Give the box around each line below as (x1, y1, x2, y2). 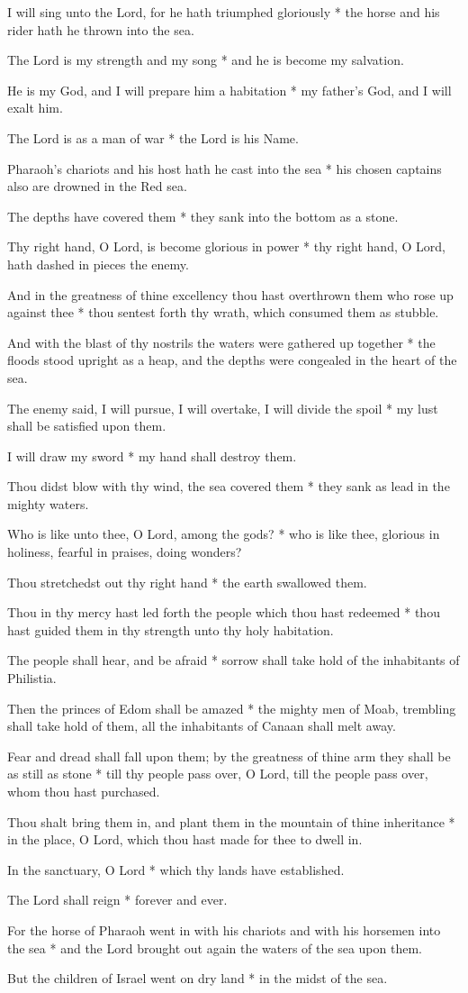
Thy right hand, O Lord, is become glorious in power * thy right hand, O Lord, (7, 237, 445, 256)
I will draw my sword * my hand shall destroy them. (7, 446, 297, 465)
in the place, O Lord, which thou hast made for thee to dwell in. (7, 830, 363, 849)
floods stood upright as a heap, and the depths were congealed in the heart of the (7, 351, 457, 369)
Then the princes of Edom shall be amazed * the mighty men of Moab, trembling (7, 698, 456, 717)
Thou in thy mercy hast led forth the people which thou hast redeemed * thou (7, 603, 440, 622)
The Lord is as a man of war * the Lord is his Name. (7, 128, 299, 147)
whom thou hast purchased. (7, 782, 160, 800)
